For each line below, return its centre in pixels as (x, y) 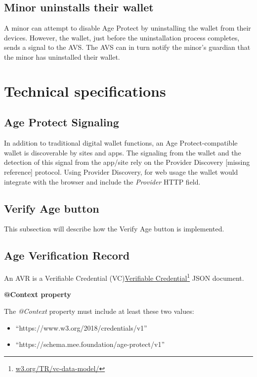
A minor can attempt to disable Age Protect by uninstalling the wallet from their (128, 28)
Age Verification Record (67, 255)
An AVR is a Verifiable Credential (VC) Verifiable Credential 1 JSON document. (124, 277)
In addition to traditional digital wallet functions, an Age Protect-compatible (121, 143)
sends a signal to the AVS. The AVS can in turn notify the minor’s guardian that (127, 47)
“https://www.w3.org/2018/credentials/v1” (81, 327)
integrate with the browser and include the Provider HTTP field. (102, 181)
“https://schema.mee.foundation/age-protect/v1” (90, 344)
